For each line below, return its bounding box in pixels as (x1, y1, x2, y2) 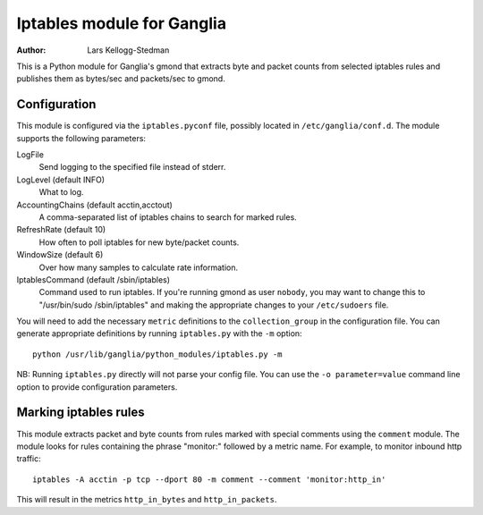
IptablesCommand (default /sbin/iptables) (16, 274, 170, 285)
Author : (16, 45, 47, 55)
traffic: (16, 453, 41, 464)
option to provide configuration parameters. (16, 381, 178, 393)
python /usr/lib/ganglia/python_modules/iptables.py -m (32, 349, 283, 359)
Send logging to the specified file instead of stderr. (38, 162, 226, 173)
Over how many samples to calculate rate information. (38, 262, 239, 273)
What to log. (38, 187, 84, 198)
